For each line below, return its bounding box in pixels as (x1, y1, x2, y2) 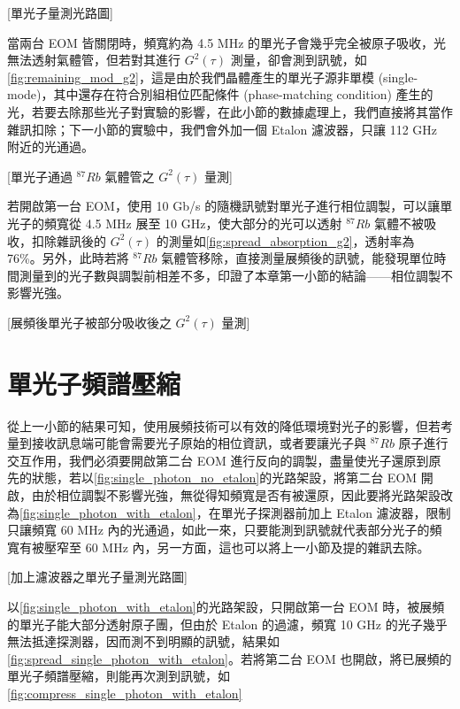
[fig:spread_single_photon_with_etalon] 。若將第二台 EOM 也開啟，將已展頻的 (7, 649, 452, 667)
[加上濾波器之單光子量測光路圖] (7, 567, 188, 586)
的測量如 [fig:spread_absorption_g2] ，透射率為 (156, 231, 415, 250)
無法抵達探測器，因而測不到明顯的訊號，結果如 (7, 632, 280, 651)
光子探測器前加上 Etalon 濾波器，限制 (233, 503, 451, 521)
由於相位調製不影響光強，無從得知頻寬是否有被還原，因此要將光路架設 (31, 486, 441, 504)
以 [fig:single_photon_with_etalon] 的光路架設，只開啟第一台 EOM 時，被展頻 (7, 597, 445, 615)
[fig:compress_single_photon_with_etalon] (7, 683, 242, 702)
